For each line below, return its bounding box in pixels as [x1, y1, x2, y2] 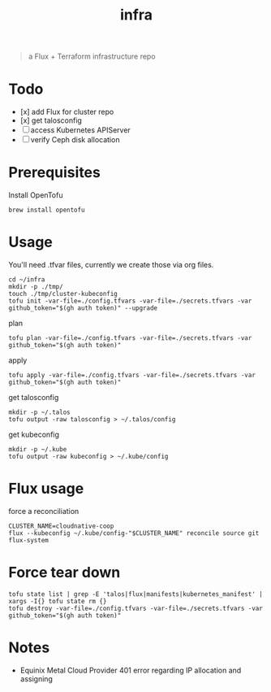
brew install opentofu [8, 206, 85, 215]
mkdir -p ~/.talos [8, 408, 71, 416]
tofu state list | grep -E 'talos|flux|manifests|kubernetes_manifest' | [8, 590, 264, 598]
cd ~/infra [8, 276, 45, 284]
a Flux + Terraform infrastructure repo [28, 51, 156, 62]
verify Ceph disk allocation [30, 135, 120, 145]
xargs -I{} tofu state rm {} [8, 597, 107, 605]
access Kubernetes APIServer [30, 125, 131, 135]
